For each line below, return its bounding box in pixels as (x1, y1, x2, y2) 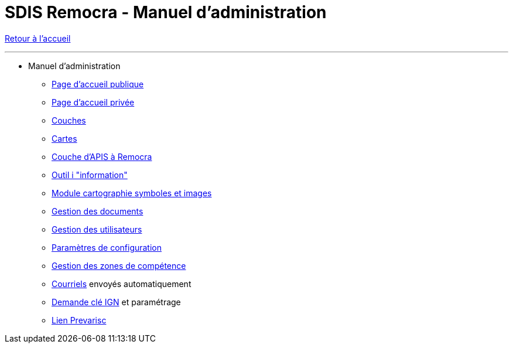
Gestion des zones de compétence (52, 260, 186, 271)
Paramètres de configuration (52, 242, 162, 253)
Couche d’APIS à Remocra (52, 151, 152, 162)
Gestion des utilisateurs (52, 224, 142, 234)
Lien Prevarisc (52, 315, 107, 325)
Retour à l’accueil (5, 33, 71, 43)
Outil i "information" (52, 169, 128, 180)
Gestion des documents (52, 206, 143, 216)
